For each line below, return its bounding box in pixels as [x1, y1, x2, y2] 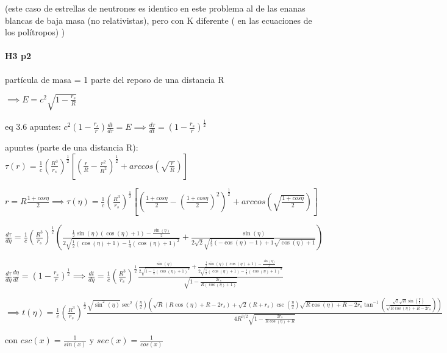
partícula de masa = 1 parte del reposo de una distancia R [5, 73, 224, 85]
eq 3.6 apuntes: [5, 120, 61, 133]
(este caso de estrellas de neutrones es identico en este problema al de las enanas [5, 2, 306, 14]
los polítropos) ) [5, 26, 65, 38]
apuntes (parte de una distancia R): [5, 141, 138, 154]
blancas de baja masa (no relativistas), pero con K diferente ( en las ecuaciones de [5, 13, 312, 26]
